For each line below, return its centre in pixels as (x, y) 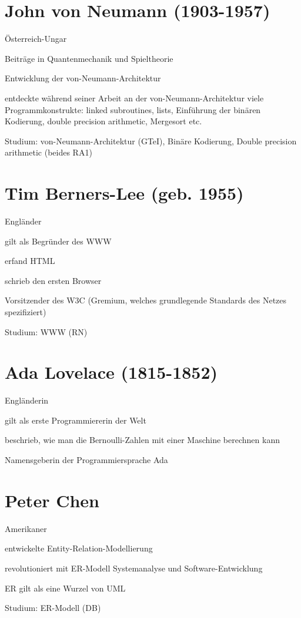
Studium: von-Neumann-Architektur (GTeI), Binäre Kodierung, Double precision (151, 141)
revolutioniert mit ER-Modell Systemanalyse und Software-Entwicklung (134, 568)
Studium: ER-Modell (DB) (53, 608)
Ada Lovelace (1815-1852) (111, 372)
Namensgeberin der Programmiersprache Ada (86, 460)
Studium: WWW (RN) (46, 331)
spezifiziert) (26, 311)
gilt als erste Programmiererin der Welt (76, 420)
